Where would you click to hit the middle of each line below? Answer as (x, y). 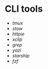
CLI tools (24, 9)
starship (21, 55)
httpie (18, 34)
